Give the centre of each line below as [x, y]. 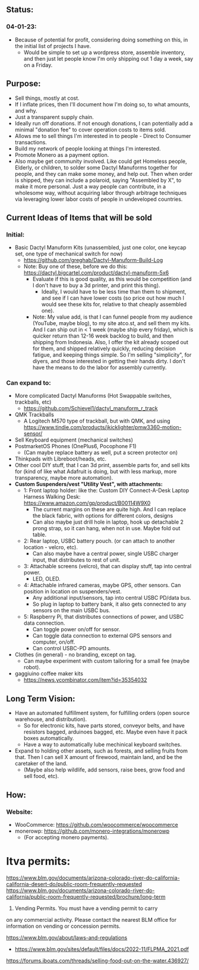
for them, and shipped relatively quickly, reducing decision [104, 349]
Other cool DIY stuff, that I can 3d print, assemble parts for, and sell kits [102, 465]
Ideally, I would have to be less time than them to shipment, [114, 292]
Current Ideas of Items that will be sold [79, 217]
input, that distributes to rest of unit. [76, 560]
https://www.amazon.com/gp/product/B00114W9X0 [87, 503]
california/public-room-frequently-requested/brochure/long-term [86, 896]
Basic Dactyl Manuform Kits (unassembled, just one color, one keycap [100, 248]
